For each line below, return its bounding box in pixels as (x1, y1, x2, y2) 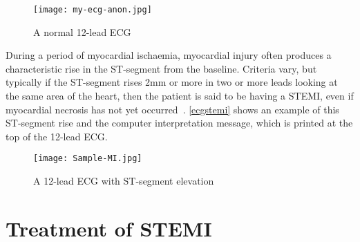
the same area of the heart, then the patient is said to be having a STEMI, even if (6, 89, 354, 103)
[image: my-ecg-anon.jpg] (33, 5, 152, 15)
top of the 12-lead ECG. (6, 129, 108, 143)
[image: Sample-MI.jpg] (33, 153, 142, 164)
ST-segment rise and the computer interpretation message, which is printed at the (6, 115, 353, 130)
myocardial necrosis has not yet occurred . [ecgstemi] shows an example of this (6, 102, 339, 116)
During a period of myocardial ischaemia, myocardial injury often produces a (6, 48, 332, 62)
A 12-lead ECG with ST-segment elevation (33, 174, 214, 188)
